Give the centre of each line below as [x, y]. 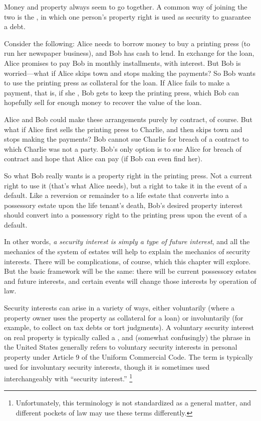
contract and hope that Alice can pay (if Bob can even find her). [103, 159]
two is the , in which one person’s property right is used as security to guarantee [127, 16]
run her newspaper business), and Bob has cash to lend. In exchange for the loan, [129, 53]
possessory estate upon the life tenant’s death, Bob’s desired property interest [123, 205]
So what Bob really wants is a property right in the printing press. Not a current [128, 175]
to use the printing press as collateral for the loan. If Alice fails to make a [117, 83]
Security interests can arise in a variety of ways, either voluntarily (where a [119, 308]
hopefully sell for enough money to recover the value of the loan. [103, 102]
